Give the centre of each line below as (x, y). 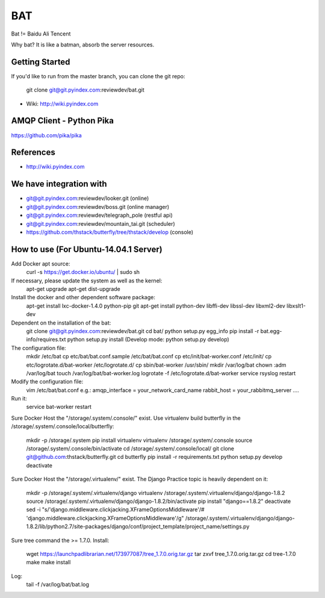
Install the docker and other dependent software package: (83, 297)
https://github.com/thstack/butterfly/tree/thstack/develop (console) (110, 232)
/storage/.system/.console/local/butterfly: (63, 426)
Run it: (19, 399)
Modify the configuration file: (47, 382)
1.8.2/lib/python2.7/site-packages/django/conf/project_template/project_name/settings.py (138, 526)
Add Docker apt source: (41, 263)
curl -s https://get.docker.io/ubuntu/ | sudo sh (83, 272)
